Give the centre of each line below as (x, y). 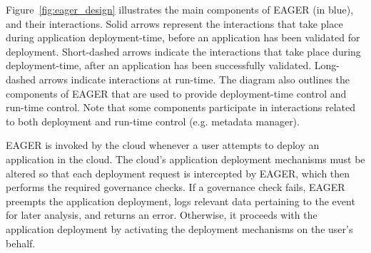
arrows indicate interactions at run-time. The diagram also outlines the (194, 79)
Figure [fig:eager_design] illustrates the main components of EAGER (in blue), (180, 9)
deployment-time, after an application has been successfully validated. (159, 65)
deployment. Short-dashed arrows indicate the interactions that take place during (183, 51)
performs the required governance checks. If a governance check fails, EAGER (176, 187)
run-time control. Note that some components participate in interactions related (181, 107)
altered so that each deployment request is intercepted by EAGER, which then (178, 173)
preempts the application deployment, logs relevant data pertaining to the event (181, 201)
